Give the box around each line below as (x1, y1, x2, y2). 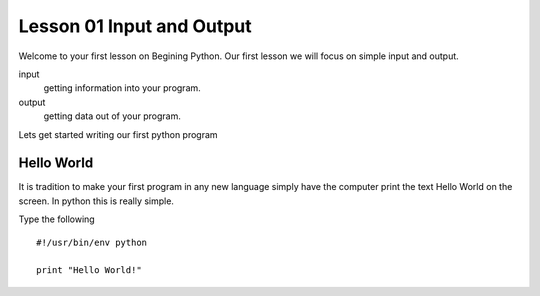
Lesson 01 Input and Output (18, 15, 252, 37)
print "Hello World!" (36, 265, 142, 276)
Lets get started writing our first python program (18, 128, 219, 140)
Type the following (18, 213, 95, 225)
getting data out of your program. (43, 110, 182, 122)
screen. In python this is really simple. (18, 195, 175, 207)
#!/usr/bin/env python (36, 236, 148, 248)
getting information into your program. (43, 82, 202, 94)
